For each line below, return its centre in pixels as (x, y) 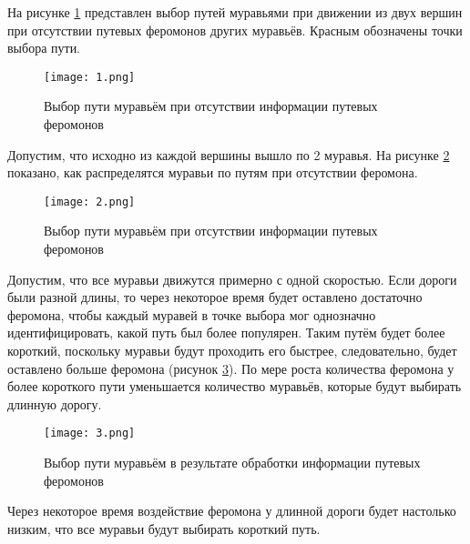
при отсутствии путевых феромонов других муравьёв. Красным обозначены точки (235, 30)
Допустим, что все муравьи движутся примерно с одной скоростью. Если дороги (232, 279)
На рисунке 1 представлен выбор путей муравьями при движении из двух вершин (235, 12)
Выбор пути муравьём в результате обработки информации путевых (232, 463)
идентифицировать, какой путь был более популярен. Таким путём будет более (226, 332)
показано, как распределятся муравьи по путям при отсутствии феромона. (213, 172)
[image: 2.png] (90, 201)
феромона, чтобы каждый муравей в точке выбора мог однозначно (192, 314)
